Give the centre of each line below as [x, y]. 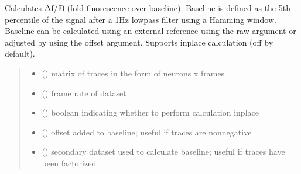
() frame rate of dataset [84, 93]
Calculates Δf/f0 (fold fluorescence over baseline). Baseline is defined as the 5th [148, 8]
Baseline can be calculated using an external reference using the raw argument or [150, 31]
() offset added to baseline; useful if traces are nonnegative [147, 132]
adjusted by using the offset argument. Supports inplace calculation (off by [139, 42]
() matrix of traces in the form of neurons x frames [133, 73]
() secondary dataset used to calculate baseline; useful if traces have [163, 152]
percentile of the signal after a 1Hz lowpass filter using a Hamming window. [141, 19]
